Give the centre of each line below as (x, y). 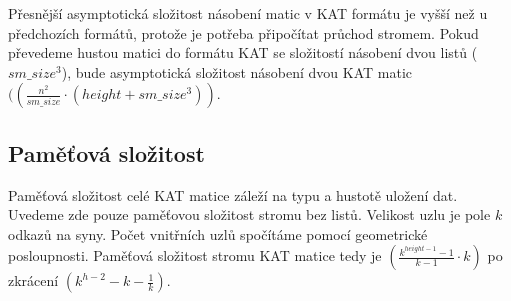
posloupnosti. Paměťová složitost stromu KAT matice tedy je (195, 255)
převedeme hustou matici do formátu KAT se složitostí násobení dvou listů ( (243, 52)
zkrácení (33, 280)
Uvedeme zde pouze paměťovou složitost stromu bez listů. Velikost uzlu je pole (249, 214)
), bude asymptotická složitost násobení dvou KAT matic (237, 71)
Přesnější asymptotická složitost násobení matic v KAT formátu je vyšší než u (248, 13)
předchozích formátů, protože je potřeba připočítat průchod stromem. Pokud (243, 32)
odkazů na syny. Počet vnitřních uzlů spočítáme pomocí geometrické (218, 233)
